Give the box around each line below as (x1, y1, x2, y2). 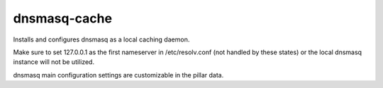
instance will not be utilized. (13, 58, 95, 66)
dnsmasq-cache (13, 11, 113, 26)
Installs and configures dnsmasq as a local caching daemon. (13, 35, 190, 44)
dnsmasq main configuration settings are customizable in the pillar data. (13, 70, 224, 79)
